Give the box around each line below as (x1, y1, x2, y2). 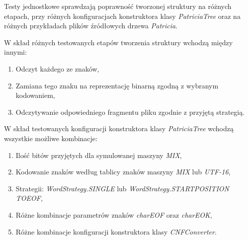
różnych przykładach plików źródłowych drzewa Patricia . (4, 20, 178, 31)
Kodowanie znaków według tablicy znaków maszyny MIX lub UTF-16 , (15, 166, 231, 177)
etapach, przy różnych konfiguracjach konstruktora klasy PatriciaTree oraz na (4, 10, 241, 21)
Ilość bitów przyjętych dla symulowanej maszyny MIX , (15, 150, 182, 160)
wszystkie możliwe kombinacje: (4, 133, 97, 143)
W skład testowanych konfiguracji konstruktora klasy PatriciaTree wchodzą (4, 123, 234, 134)
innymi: (4, 47, 27, 57)
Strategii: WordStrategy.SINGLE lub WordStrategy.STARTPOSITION (15, 183, 229, 193)
